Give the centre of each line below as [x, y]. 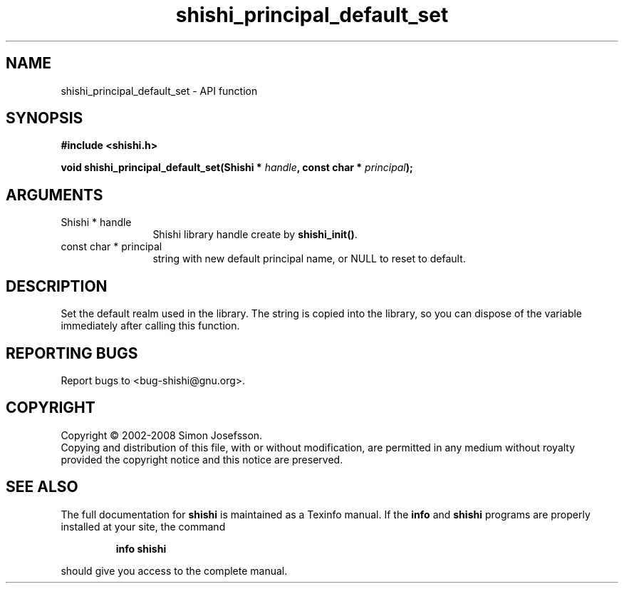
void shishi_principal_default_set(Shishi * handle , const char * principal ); [237, 168]
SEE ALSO [42, 487]
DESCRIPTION [57, 286]
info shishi [141, 548]
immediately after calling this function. [150, 326]
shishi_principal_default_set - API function [159, 91]
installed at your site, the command [143, 526]
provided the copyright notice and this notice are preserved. [202, 459]
